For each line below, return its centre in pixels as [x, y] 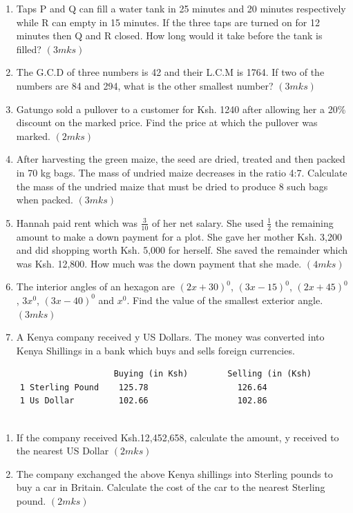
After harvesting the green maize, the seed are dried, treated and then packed [181, 159]
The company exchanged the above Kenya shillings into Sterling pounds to [174, 473]
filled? [29, 49]
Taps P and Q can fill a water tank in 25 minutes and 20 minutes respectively [181, 8]
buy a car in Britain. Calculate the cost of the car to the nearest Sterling [171, 487]
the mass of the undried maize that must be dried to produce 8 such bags [172, 186]
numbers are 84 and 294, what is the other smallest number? [145, 85]
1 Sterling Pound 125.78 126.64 [143, 387]
